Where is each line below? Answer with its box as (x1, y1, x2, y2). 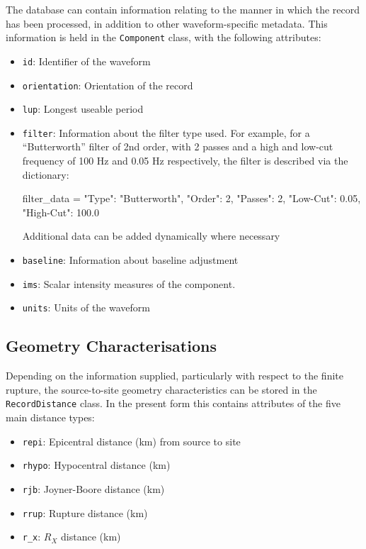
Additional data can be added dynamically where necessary (22, 228, 280, 243)
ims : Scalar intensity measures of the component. (22, 276, 236, 291)
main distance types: (6, 410, 95, 425)
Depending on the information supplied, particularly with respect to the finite (6, 368, 343, 383)
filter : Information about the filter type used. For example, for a (22, 125, 310, 140)
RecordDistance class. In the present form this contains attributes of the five (6, 396, 341, 411)
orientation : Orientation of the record (22, 77, 193, 92)
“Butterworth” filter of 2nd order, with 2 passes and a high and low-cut (22, 139, 333, 154)
